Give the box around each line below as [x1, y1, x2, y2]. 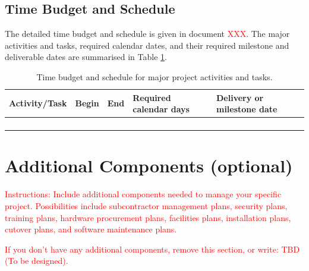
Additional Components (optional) [5, 153, 293, 178]
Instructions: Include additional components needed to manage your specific [5, 188, 282, 200]
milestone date [216, 103, 278, 115]
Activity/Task [9, 97, 67, 109]
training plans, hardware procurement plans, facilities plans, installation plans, [5, 211, 291, 223]
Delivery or [216, 91, 264, 103]
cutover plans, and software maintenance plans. [5, 223, 177, 235]
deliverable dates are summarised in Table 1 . [5, 51, 167, 63]
